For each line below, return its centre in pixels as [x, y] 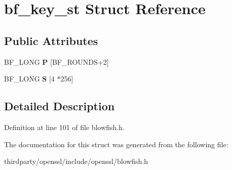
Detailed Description [60, 106]
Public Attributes [51, 40]
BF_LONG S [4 [29, 79]
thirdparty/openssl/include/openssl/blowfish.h [76, 161]
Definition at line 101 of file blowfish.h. [64, 127]
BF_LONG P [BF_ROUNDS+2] [56, 61]
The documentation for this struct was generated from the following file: [116, 144]
